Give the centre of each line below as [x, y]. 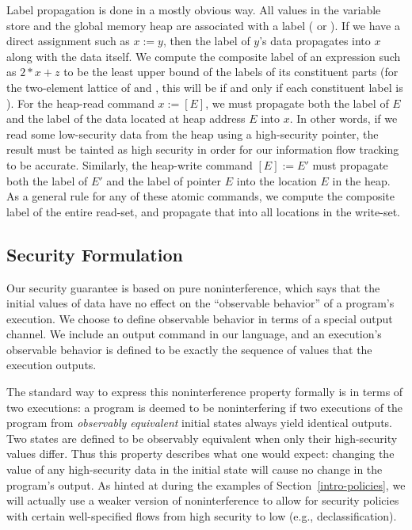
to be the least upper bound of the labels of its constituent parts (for [231, 72]
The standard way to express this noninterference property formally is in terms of [205, 392]
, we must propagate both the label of [297, 103]
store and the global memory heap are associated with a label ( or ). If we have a [203, 25]
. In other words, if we [343, 118]
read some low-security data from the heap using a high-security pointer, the [193, 133]
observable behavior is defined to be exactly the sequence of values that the [189, 349]
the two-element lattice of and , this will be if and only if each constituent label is [205, 87]
